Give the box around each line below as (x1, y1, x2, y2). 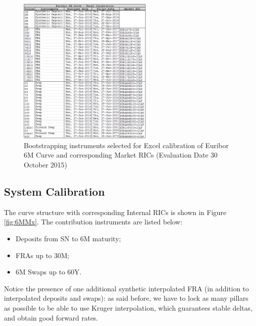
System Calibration (4, 183, 105, 199)
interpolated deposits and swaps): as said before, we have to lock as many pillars (4, 293, 249, 303)
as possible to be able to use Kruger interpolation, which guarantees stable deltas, (4, 302, 253, 313)
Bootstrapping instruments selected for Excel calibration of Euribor (24, 140, 229, 150)
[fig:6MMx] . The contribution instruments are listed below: (4, 217, 183, 227)
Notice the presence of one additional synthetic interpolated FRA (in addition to (4, 283, 249, 293)
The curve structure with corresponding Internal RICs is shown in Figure (4, 207, 227, 217)
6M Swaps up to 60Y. (15, 267, 82, 277)
